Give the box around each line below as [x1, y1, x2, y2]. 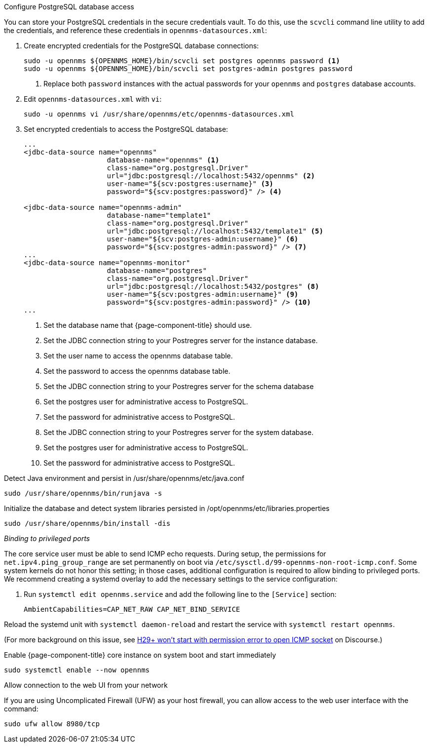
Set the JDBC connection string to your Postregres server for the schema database [43, 382, 314, 391]
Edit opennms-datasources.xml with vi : [24, 95, 162, 103]
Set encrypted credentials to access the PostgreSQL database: [24, 125, 228, 133]
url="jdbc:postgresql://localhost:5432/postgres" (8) [107, 282, 319, 290]
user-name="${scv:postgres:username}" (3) [107, 180, 273, 188]
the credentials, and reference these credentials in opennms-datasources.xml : [4, 26, 267, 35]
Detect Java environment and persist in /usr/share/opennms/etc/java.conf [4, 474, 244, 482]
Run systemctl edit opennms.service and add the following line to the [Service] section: [24, 590, 337, 598]
